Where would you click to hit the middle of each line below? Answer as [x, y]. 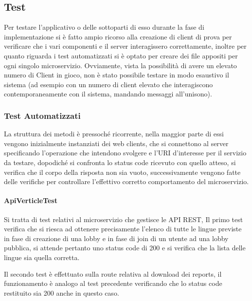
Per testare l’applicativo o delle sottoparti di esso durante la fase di [104, 27]
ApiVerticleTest [31, 200]
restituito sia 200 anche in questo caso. [62, 292]
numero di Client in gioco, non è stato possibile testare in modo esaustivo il [117, 75]
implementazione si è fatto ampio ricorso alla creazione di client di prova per [118, 36]
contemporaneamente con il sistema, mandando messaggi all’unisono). [108, 94]
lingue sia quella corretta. [42, 257]
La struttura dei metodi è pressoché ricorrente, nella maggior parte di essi [114, 134]
